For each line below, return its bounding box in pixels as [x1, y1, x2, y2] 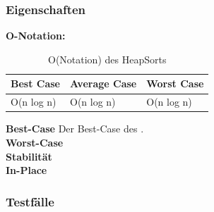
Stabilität [6, 149, 52, 163]
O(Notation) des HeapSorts [47, 51, 167, 66]
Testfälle [6, 192, 54, 210]
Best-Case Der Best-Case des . [6, 121, 144, 136]
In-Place [6, 163, 47, 177]
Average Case [70, 76, 137, 91]
